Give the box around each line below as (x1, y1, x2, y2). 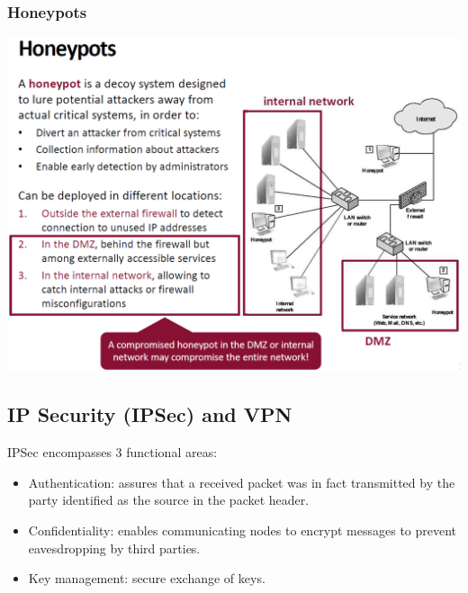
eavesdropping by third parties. (28, 538, 201, 557)
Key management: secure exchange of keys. (28, 569, 265, 588)
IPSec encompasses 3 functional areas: (7, 443, 218, 462)
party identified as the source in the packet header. (28, 490, 310, 509)
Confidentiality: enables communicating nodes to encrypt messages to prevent (28, 520, 457, 539)
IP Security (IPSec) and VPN (7, 400, 292, 428)
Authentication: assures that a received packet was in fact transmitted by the (28, 472, 455, 491)
